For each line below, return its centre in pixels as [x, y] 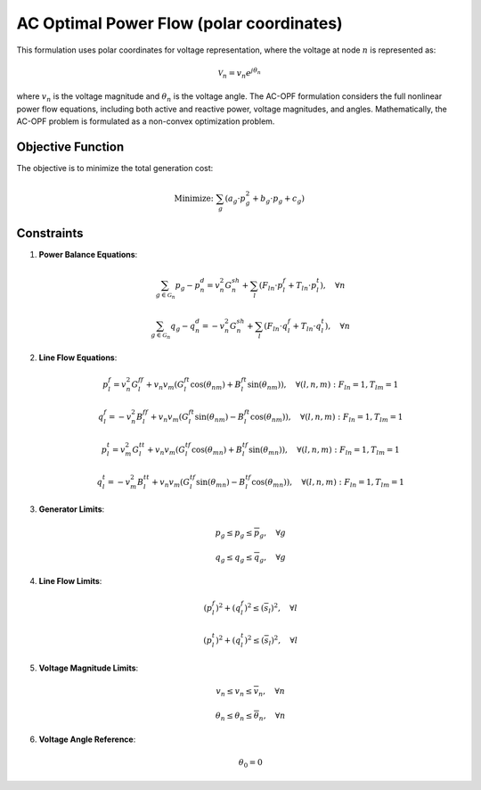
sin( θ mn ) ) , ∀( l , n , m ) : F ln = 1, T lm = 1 [324, 450]
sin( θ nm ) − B [220, 417]
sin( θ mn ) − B [221, 483]
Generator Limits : [72, 509]
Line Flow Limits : [70, 580]
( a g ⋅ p [236, 199]
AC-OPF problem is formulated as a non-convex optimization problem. [146, 121]
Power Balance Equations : [88, 254]
